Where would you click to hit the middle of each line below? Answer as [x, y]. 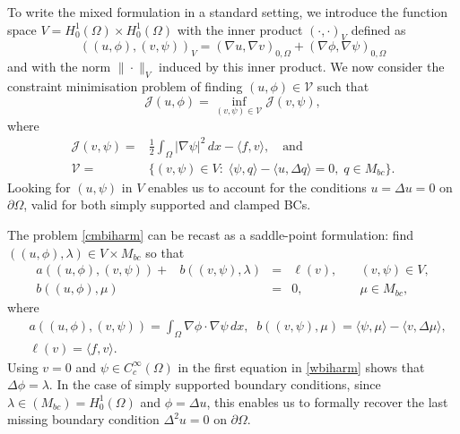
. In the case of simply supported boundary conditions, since [215, 384]
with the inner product [240, 29]
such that [343, 85]
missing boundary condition [83, 419]
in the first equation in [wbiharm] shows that [301, 366]
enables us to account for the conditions [257, 187]
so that [165, 252]
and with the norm [59, 67]
